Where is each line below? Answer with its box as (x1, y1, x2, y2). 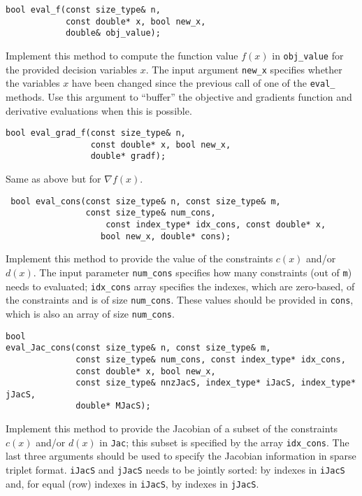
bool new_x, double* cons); (101, 231, 231, 241)
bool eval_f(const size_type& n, (6, 5, 161, 15)
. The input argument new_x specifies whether (145, 62, 342, 76)
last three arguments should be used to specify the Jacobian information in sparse (6, 448, 356, 463)
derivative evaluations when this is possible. (6, 103, 192, 118)
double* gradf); (90, 151, 166, 162)
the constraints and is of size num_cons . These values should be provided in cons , (6, 292, 354, 307)
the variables (6, 76, 60, 90)
